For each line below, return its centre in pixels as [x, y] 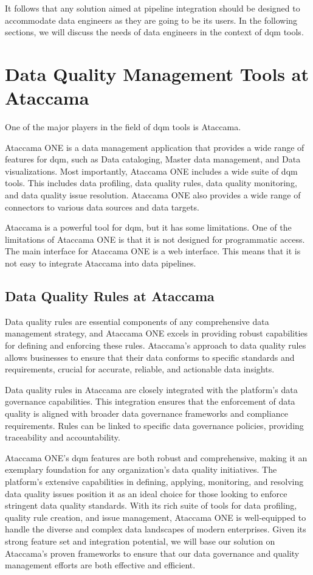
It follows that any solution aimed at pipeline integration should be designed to [153, 8]
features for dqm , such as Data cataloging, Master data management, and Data [153, 159]
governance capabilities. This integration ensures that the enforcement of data [150, 401]
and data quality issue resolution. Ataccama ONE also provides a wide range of [153, 195]
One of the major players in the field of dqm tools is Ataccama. [123, 127]
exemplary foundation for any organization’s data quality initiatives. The [141, 469]
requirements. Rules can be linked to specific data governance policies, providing [154, 425]
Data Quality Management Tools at [157, 73]
